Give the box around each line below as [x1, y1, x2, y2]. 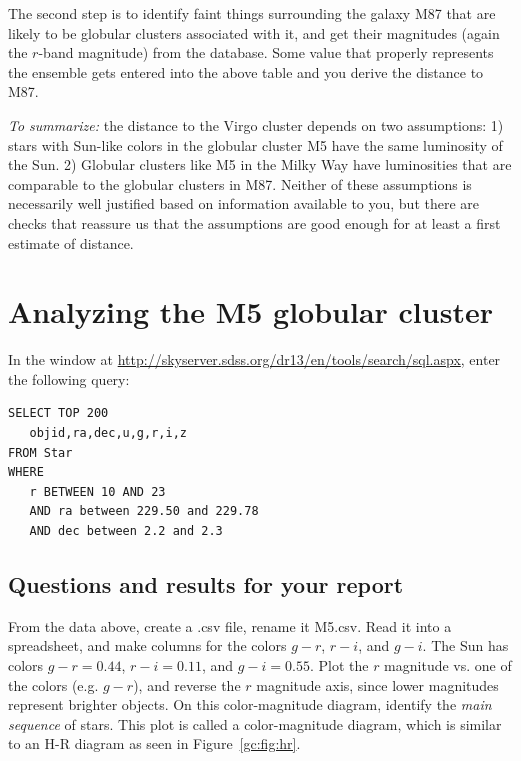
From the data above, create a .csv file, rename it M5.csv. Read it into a [8, 615, 452, 636]
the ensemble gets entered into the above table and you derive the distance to [8, 61, 484, 82]
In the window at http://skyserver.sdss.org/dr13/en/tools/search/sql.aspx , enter [8, 349, 501, 370]
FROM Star [8, 445, 73, 460]
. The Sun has [422, 635, 509, 656]
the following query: [8, 368, 130, 389]
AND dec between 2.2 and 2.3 [29, 524, 223, 538]
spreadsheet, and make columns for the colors [8, 635, 287, 656]
